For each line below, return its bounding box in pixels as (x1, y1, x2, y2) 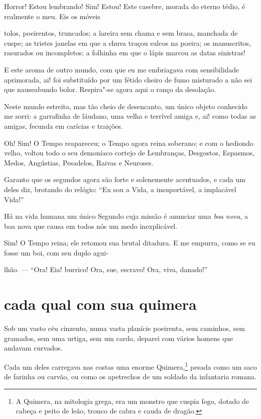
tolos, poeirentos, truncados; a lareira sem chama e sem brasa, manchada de (4, 28, 238, 38)
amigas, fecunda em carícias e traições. (4, 120, 123, 131)
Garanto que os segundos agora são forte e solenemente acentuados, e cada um (4, 174, 245, 185)
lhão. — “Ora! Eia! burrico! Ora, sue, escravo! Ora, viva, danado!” (4, 264, 208, 275)
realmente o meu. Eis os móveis (4, 11, 100, 21)
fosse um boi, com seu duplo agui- (4, 247, 108, 258)
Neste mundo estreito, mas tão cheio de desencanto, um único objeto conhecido (4, 101, 247, 111)
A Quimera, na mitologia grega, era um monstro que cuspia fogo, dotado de (16, 395, 249, 406)
